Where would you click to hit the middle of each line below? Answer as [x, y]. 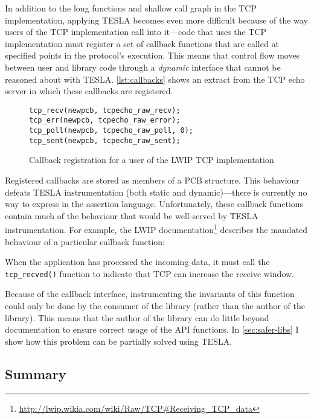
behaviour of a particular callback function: [85, 241]
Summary [36, 373]
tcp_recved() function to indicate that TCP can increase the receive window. [150, 273]
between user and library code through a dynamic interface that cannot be [143, 67]
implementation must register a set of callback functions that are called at [142, 43]
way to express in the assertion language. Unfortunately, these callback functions [154, 204]
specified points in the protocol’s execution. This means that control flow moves [152, 55]
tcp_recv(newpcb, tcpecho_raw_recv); [105, 110]
